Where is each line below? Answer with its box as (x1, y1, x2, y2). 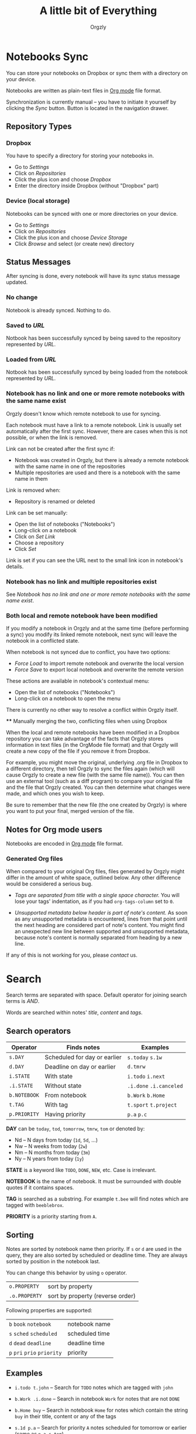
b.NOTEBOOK (9, 1092, 39, 1099)
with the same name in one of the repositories (14, 463, 126, 470)
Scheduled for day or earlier (44, 1053, 122, 1061)
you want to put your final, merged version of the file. (6, 808, 135, 815)
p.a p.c (127, 1111, 147, 1118)
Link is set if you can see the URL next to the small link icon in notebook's (6, 557, 183, 564)
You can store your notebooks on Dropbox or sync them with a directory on (6, 69, 188, 77)
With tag (44, 1101, 68, 1109)
